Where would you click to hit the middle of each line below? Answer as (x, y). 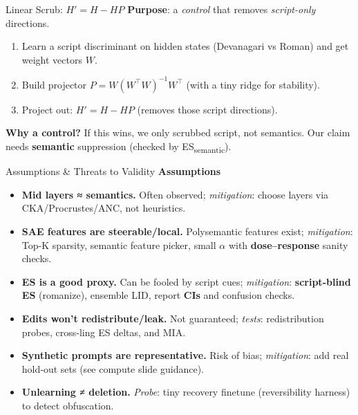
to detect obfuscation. (68, 405)
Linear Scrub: (34, 9)
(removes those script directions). (207, 109)
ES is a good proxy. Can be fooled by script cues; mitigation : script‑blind (186, 281)
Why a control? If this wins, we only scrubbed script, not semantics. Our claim (178, 132)
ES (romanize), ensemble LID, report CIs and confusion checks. (158, 295)
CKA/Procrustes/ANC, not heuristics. (104, 208)
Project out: (47, 109)
